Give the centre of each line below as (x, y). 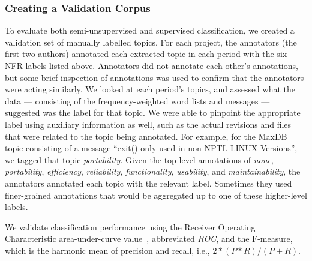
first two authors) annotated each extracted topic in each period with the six (146, 54)
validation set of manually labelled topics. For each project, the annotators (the (151, 42)
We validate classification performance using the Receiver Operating (130, 226)
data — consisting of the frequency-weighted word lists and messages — (137, 100)
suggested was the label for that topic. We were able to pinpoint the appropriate (153, 112)
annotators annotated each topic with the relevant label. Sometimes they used (148, 183)
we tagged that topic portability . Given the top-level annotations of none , (139, 159)
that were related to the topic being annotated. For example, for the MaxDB (146, 136)
